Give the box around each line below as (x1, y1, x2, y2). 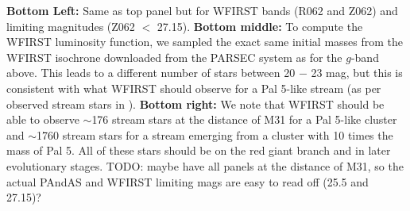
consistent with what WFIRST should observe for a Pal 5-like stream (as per (6, 79, 381, 96)
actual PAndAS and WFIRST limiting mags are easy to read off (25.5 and (6, 173, 369, 190)
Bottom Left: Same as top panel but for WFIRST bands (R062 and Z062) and (6, 2, 398, 18)
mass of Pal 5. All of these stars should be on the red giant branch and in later (6, 142, 391, 159)
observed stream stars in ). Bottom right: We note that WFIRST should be (6, 95, 385, 112)
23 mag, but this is (311, 64, 403, 81)
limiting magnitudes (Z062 (6, 17, 135, 34)
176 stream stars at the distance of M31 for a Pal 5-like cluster (91, 111, 397, 128)
